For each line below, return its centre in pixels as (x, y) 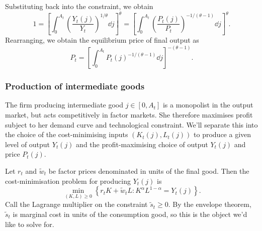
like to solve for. (30, 224)
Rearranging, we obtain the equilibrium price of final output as (102, 40)
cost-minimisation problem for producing (68, 181)
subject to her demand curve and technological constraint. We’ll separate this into (132, 124)
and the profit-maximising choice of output (142, 144)
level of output (28, 144)
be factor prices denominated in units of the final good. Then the (149, 170)
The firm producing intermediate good (64, 105)
